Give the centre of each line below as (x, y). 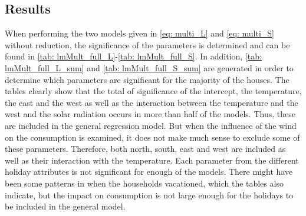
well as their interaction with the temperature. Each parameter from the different (152, 160)
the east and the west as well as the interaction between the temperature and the (152, 102)
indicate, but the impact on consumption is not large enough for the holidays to (149, 195)
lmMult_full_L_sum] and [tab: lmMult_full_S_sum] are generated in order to (149, 67)
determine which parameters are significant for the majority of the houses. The (147, 79)
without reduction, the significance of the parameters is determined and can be (147, 44)
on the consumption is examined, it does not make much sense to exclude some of (152, 137)
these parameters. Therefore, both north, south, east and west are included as (145, 149)
